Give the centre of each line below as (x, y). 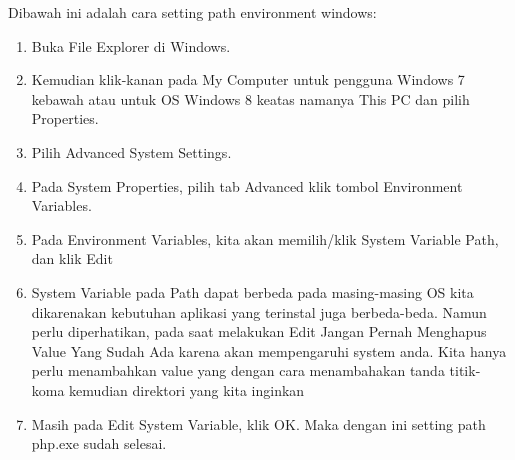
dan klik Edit (72, 258)
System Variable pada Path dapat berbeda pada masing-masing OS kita (252, 291)
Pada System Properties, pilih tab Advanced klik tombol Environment (247, 185)
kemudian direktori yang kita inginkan (187, 389)
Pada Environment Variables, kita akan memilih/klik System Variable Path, (265, 238)
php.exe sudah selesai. (99, 443)
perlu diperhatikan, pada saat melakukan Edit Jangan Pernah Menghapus (259, 331)
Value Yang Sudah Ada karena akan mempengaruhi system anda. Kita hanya (269, 350)
